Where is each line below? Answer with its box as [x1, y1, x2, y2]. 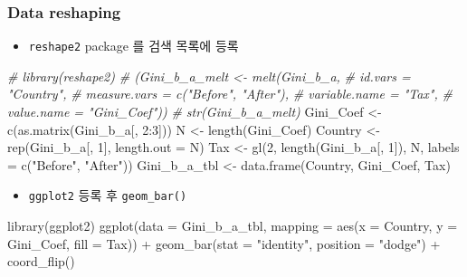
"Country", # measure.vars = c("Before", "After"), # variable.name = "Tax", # [7, 84, 453, 103]
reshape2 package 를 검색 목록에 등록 [28, 36, 239, 55]
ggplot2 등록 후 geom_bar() [28, 186, 187, 205]
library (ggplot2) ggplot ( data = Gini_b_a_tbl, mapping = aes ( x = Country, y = [7, 216, 458, 235]
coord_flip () [7, 252, 75, 271]
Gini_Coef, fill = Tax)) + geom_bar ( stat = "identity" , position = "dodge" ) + [7, 234, 441, 253]
